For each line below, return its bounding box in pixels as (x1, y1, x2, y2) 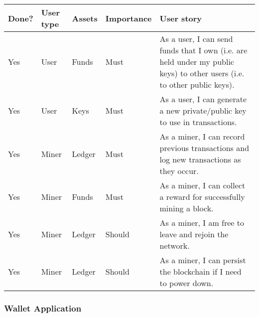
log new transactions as (159, 154, 241, 165)
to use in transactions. (159, 116, 237, 128)
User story (159, 12, 202, 24)
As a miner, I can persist (159, 254, 246, 266)
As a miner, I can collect (159, 179, 246, 191)
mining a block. (159, 202, 214, 214)
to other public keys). (159, 79, 235, 90)
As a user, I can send (159, 33, 233, 44)
